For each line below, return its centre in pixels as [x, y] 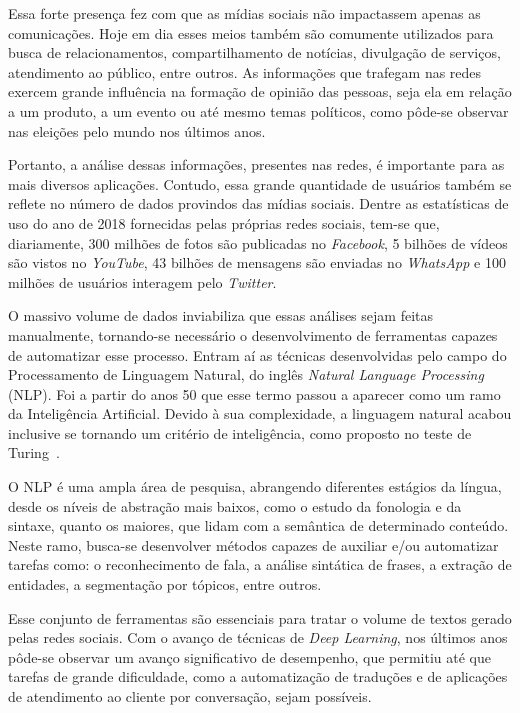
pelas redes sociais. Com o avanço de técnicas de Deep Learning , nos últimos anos [258, 637]
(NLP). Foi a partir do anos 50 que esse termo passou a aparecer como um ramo [254, 393]
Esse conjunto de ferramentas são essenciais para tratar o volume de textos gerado [260, 617]
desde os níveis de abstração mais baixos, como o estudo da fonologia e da [235, 505]
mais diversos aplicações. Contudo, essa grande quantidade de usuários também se [260, 183]
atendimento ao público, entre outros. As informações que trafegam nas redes [245, 71]
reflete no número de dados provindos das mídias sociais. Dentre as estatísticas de [258, 203]
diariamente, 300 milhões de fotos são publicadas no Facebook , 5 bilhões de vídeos [258, 242]
